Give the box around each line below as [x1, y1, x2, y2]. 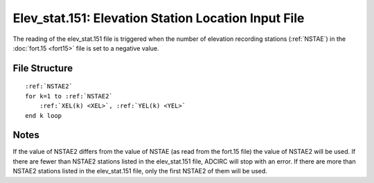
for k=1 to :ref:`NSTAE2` [25, 92, 114, 100]
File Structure [12, 62, 73, 74]
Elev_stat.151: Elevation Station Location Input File [12, 10, 305, 26]
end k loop [25, 112, 62, 119]
